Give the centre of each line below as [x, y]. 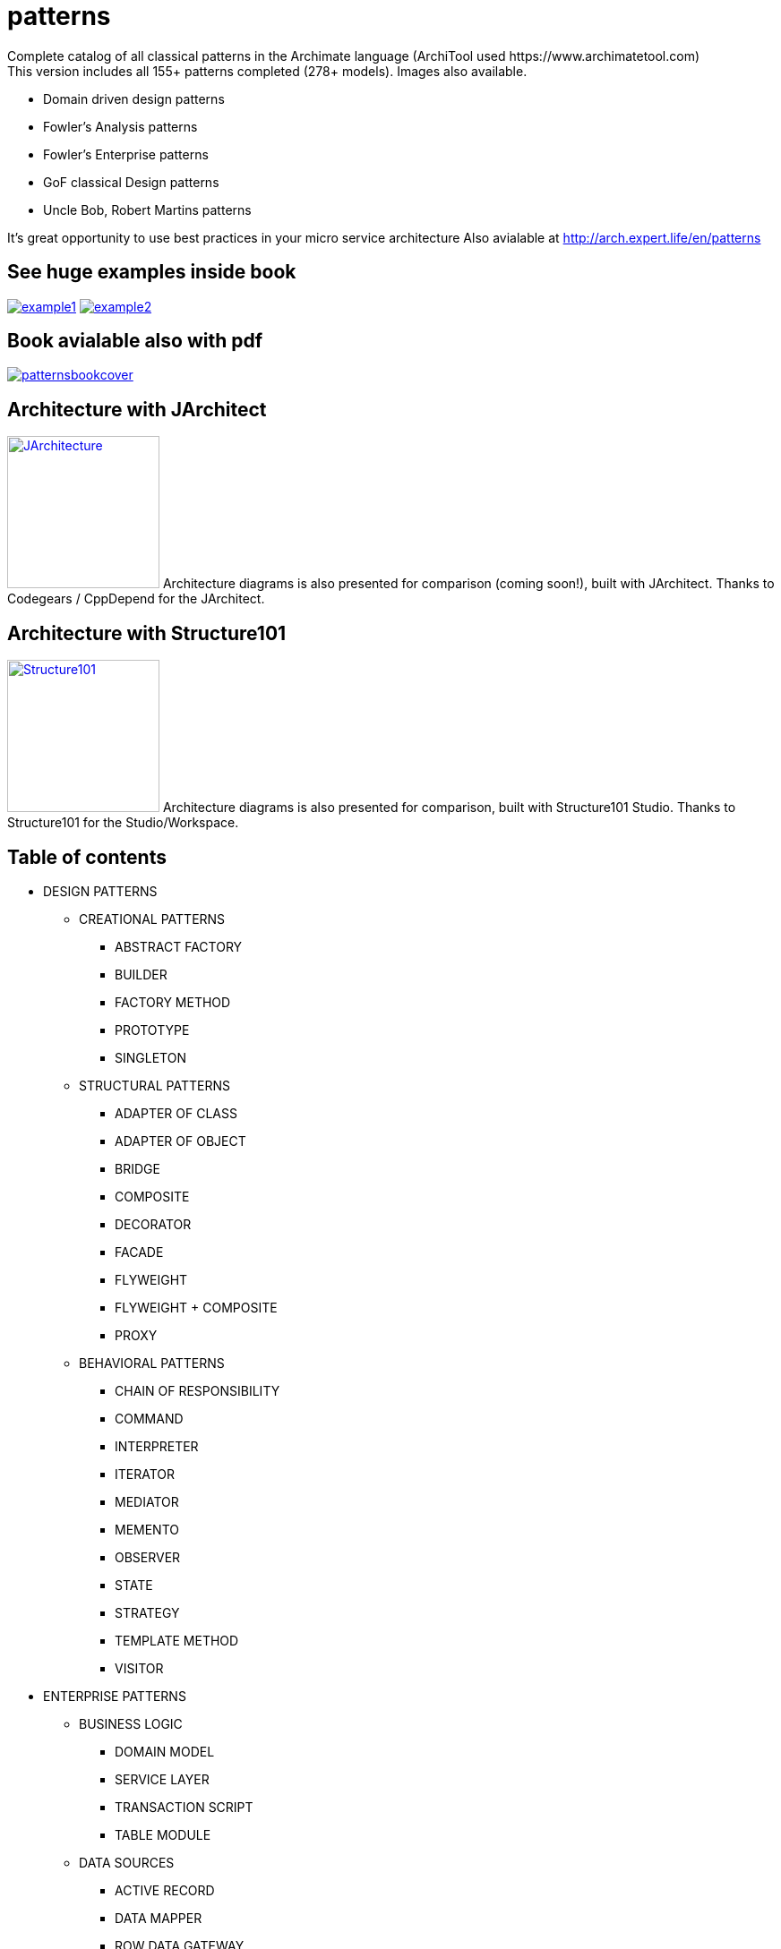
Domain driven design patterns [134, 98]
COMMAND [149, 1418]
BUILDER [141, 974]
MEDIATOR [147, 1501]
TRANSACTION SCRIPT [184, 1807]
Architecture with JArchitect [137, 409]
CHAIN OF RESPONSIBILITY [197, 1390]
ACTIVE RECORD [165, 1890]
